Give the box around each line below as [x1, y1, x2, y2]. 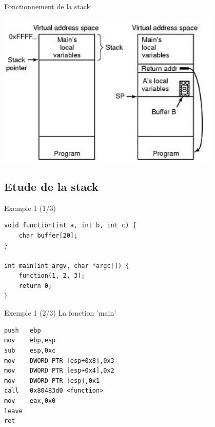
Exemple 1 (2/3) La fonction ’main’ [4, 307, 116, 318]
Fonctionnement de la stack [4, 1, 90, 11]
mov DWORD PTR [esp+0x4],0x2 [4, 367, 114, 375]
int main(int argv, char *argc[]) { [4, 262, 129, 269]
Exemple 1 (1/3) [4, 202, 56, 213]
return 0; [18, 282, 52, 289]
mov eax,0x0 [4, 397, 56, 404]
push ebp [4, 326, 41, 334]
